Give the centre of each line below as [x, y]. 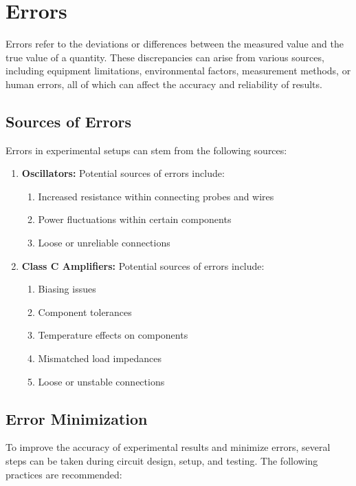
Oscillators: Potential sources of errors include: [123, 173]
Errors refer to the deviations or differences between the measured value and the [175, 44]
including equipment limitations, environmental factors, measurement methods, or [178, 71]
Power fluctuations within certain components [135, 219]
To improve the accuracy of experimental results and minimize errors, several [168, 447]
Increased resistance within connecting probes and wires [156, 196]
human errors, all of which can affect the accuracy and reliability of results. [164, 84]
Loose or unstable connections [101, 381]
